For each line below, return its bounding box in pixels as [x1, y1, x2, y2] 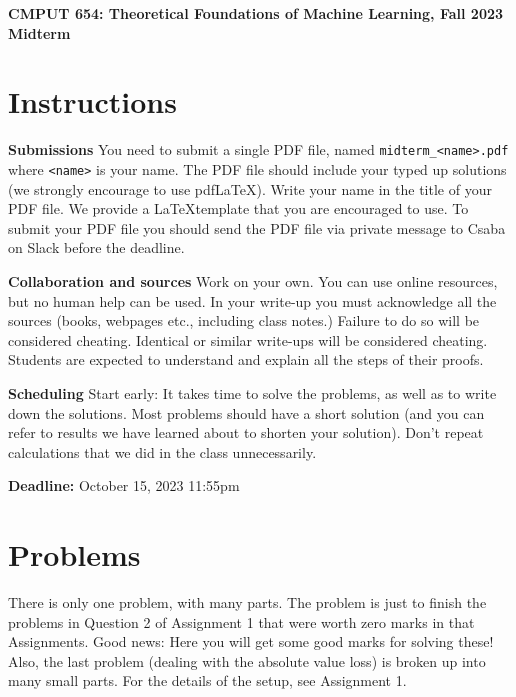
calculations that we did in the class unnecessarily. [8, 441, 317, 462]
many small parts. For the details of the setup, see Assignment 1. [8, 670, 407, 691]
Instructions [8, 81, 177, 122]
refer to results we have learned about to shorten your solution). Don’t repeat [8, 422, 484, 443]
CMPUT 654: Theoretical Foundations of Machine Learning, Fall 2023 [8, 3, 504, 23]
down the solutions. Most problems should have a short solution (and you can [8, 402, 485, 423]
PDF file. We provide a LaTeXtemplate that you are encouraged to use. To [8, 198, 469, 219]
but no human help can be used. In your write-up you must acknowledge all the [8, 290, 497, 311]
